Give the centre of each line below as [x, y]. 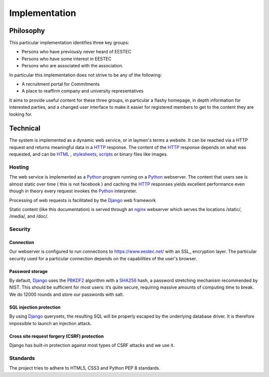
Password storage [28, 271]
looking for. [21, 114]
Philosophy [27, 31]
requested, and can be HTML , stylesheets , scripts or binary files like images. [88, 154]
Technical [25, 128]
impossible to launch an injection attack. [51, 323]
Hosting [19, 167]
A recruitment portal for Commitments [61, 84]
